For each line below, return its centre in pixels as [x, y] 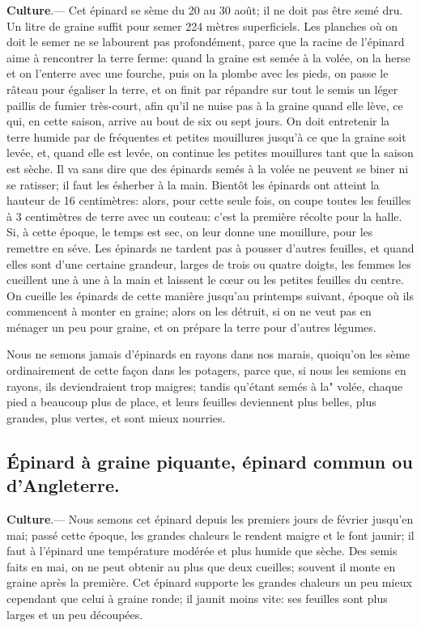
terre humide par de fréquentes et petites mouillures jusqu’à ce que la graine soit [206, 136]
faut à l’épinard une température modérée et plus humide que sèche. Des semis [202, 551]
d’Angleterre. [63, 485]
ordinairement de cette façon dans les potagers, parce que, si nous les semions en [206, 370]
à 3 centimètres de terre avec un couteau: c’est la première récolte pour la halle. [204, 216]
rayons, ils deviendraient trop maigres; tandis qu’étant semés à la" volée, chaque [205, 386]
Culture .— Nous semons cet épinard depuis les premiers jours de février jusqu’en [210, 519]
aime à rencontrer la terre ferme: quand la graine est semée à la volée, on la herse [208, 57]
